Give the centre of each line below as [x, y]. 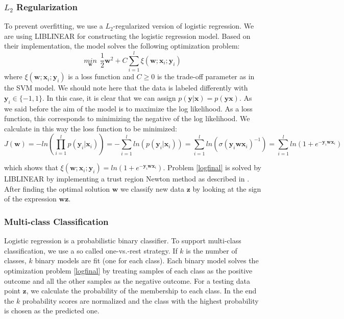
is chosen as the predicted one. [52, 311]
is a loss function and [101, 76]
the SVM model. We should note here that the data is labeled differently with [126, 88]
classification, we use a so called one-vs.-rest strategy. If [91, 250]
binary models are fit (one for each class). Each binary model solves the [147, 260]
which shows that [31, 167]
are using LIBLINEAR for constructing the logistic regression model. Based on [127, 36]
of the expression [30, 199]
